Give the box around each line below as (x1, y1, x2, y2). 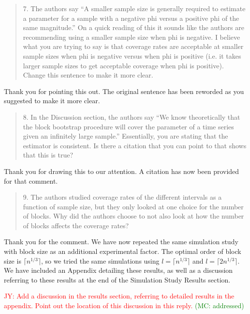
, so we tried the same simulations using (41, 255, 160, 266)
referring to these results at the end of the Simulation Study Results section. (4, 274, 231, 284)
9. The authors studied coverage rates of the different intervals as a (23, 192, 222, 202)
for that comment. (4, 175, 58, 186)
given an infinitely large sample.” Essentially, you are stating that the (23, 131, 228, 141)
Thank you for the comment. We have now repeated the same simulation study (4, 236, 238, 247)
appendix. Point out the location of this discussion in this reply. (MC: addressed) (4, 300, 244, 311)
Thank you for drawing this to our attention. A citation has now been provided (4, 166, 239, 176)
